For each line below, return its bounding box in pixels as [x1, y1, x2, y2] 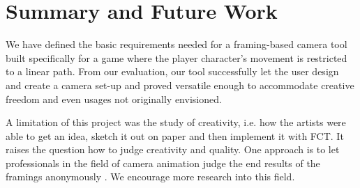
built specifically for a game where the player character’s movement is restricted [6, 50, 347, 65]
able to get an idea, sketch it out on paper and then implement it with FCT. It [6, 128, 344, 143]
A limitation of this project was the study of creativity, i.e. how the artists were [6, 115, 346, 130]
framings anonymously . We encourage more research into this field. [6, 169, 295, 184]
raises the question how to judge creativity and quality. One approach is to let [6, 142, 340, 157]
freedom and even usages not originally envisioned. [6, 91, 222, 106]
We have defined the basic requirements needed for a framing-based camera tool [6, 37, 347, 52]
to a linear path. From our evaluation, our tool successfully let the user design [6, 64, 339, 79]
